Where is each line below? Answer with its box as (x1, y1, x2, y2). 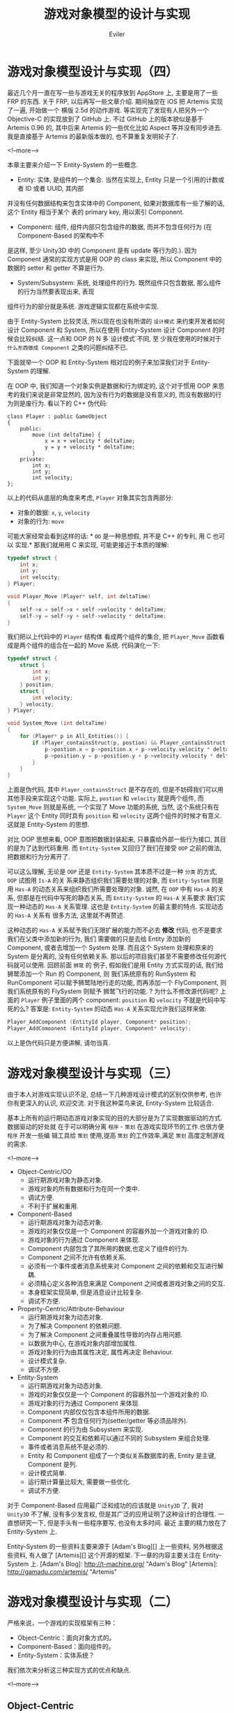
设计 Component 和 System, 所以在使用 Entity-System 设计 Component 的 (7, 326, 219, 334)
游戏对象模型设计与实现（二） (7, 1594, 179, 1610)
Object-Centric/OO (17, 1167, 72, 1176)
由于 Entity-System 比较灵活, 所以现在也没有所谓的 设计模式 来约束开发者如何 (7, 317, 225, 325)
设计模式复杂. (27, 1357, 67, 1365)
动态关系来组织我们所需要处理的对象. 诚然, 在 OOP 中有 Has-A (38, 885, 210, 893)
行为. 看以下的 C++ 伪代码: (31, 399, 108, 407)
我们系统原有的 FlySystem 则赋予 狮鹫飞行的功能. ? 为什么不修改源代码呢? (7, 987, 219, 996)
